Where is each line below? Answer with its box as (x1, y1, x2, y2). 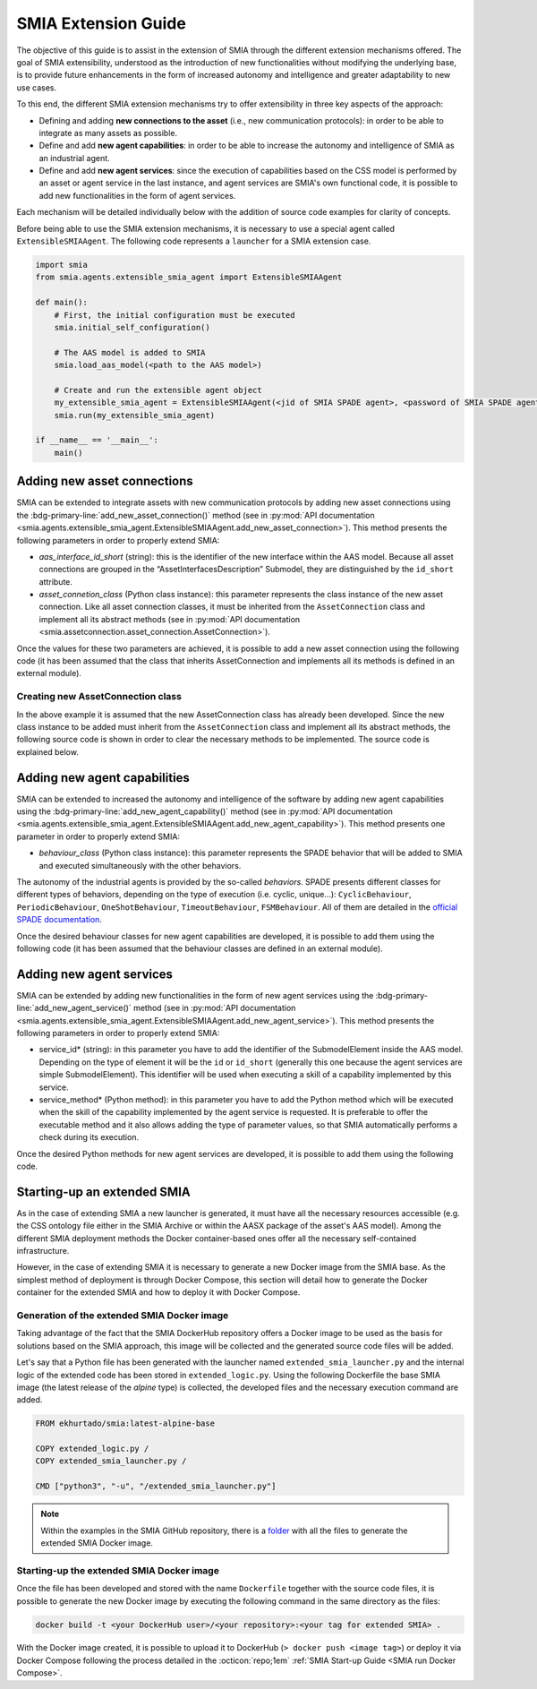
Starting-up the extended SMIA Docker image (16, 1564, 219, 1576)
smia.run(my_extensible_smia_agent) (54, 410, 215, 420)
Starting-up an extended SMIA (16, 1184, 192, 1199)
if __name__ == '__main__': (35, 435, 158, 445)
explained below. (16, 746, 80, 757)
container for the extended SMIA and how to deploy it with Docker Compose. (16, 1287, 301, 1298)
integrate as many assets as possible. (38, 127, 178, 138)
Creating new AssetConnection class (16, 690, 183, 703)
